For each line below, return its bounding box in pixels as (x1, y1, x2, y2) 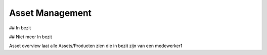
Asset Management (9, 7, 91, 18)
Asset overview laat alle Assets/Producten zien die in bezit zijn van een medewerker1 (9, 43, 182, 49)
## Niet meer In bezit (9, 34, 52, 40)
